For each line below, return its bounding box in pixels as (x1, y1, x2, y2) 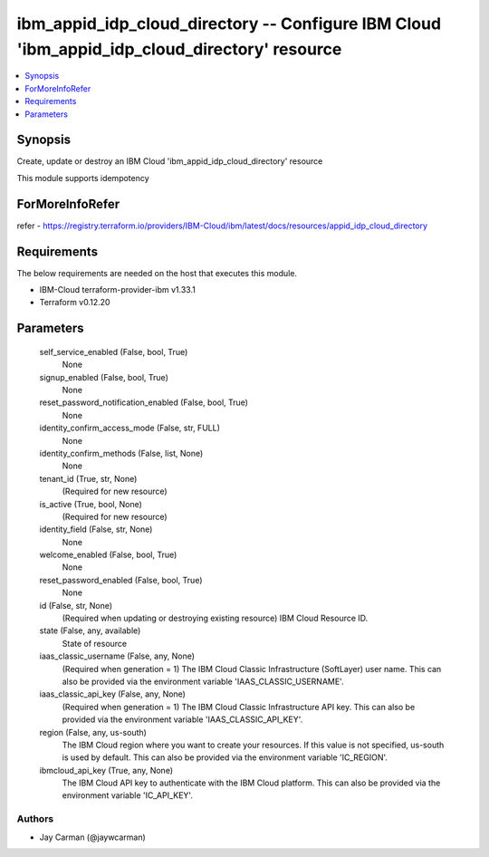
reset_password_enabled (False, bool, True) (39, 574, 203, 585)
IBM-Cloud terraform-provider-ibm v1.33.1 (39, 284, 197, 295)
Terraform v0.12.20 (39, 297, 110, 308)
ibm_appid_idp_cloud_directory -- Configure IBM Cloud (16, 14, 442, 34)
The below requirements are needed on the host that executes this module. (16, 267, 298, 278)
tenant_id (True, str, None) (39, 473, 138, 484)
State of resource (62, 638, 128, 649)
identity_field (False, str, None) (39, 524, 153, 534)
